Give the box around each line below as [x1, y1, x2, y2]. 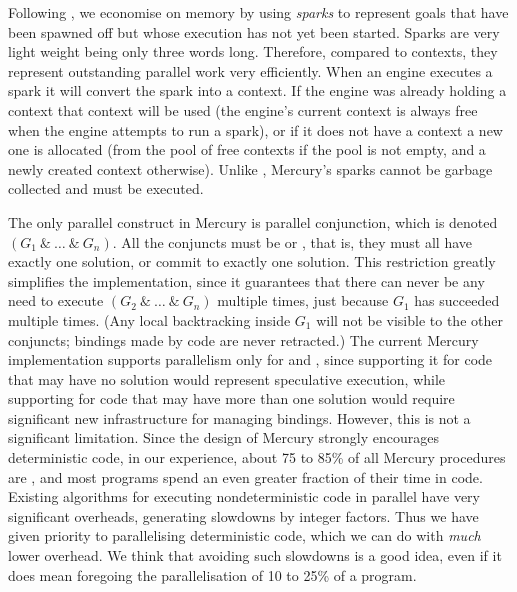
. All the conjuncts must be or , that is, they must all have [112, 231, 473, 252]
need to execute [8, 290, 104, 311]
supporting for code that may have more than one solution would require [8, 388, 455, 409]
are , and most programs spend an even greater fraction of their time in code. [8, 466, 483, 487]
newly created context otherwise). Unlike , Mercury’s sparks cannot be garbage [8, 158, 493, 179]
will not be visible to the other [316, 309, 503, 330]
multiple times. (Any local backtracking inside [8, 309, 291, 330]
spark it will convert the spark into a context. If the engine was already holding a [8, 80, 507, 101]
